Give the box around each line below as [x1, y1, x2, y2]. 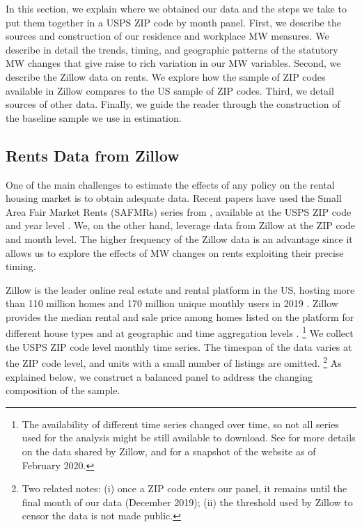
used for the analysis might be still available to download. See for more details [22, 430, 356, 445]
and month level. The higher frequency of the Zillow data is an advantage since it [6, 231, 353, 246]
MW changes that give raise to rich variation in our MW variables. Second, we [6, 56, 341, 70]
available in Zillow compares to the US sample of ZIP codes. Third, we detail [6, 83, 334, 97]
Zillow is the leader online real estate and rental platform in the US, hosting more [6, 282, 355, 297]
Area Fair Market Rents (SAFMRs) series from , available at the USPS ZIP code [6, 204, 352, 219]
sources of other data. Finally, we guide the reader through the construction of [6, 97, 340, 111]
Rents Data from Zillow [6, 144, 180, 166]
